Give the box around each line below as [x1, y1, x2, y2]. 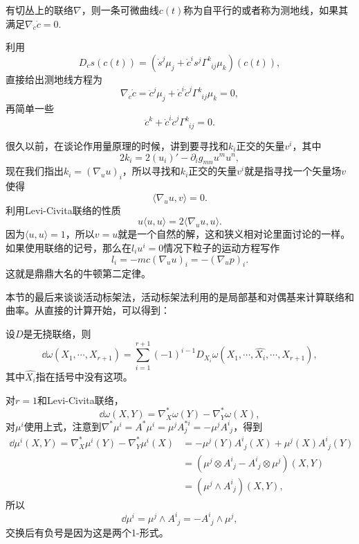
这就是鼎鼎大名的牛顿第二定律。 [6, 266, 151, 281]
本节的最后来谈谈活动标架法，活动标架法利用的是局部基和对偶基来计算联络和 [6, 289, 354, 304]
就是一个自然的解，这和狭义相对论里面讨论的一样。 [118, 227, 351, 241]
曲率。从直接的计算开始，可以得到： [6, 303, 170, 317]
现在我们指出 [6, 164, 64, 178]
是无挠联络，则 [23, 326, 91, 341]
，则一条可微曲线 [81, 3, 159, 17]
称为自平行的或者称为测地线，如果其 [183, 3, 349, 17]
